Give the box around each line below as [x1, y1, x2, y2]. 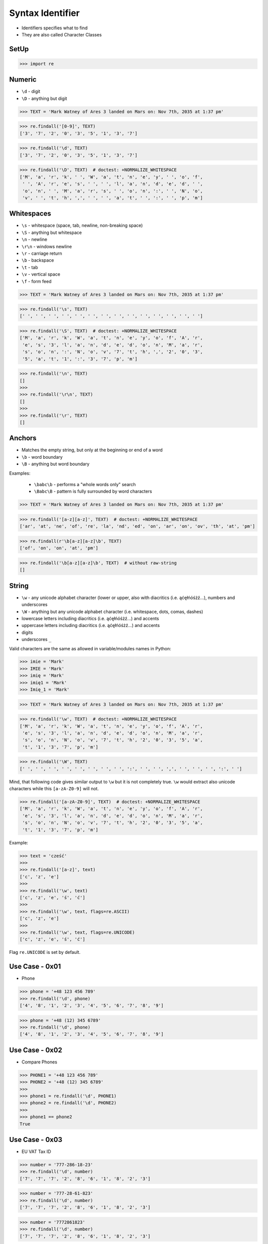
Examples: [9, 470, 31, 476]
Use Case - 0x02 [9, 1045, 63, 1054]
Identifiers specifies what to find [21, 25, 88, 31]
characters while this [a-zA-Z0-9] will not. [9, 786, 99, 792]
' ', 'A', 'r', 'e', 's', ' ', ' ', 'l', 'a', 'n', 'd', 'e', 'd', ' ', [22, 181, 203, 187]
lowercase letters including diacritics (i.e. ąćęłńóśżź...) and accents [21, 615, 159, 622]
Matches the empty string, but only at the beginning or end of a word [21, 447, 163, 453]
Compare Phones [21, 1059, 58, 1065]
